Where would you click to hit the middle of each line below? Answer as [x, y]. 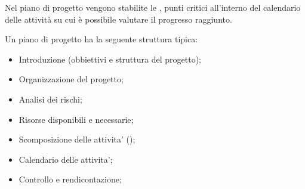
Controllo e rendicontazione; [70, 179]
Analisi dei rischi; [50, 99]
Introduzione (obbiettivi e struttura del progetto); [110, 59]
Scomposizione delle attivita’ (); [77, 139]
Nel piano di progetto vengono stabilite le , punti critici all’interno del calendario [153, 7]
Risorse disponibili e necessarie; [76, 119]
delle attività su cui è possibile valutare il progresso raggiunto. [118, 19]
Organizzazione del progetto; [71, 79]
